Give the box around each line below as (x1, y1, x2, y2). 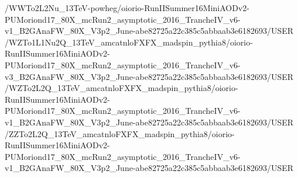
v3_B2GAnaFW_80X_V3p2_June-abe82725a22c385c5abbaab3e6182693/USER (5, 70, 294, 82)
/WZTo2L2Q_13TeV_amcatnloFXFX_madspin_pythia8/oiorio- (5, 82, 238, 94)
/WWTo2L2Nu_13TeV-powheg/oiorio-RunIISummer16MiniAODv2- (5, 2, 249, 13)
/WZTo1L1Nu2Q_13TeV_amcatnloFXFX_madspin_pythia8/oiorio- (5, 36, 253, 48)
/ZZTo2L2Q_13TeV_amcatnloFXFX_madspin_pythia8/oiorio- (5, 127, 235, 139)
